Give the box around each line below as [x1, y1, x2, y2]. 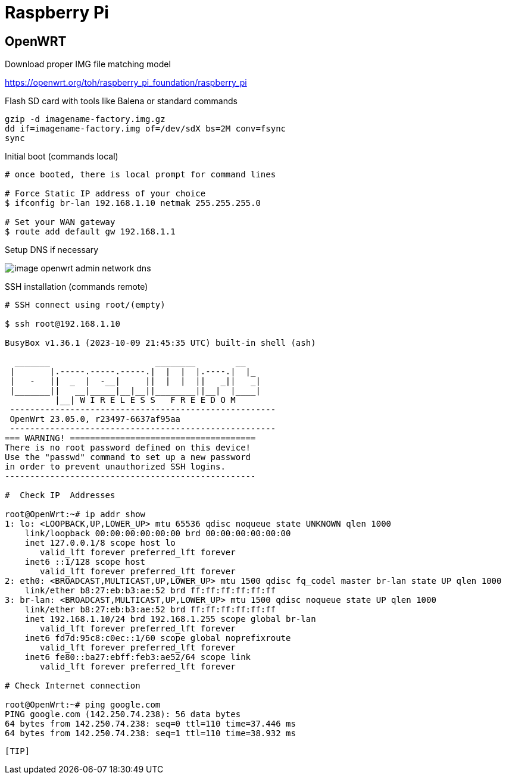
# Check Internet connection [5, 681, 140, 691]
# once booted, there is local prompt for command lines [5, 170, 276, 180]
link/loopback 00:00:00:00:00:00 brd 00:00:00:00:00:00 [24, 528, 291, 539]
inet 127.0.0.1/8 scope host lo [24, 538, 176, 548]
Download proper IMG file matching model [5, 59, 171, 70]
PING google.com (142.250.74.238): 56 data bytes [5, 709, 241, 719]
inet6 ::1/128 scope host [24, 557, 146, 567]
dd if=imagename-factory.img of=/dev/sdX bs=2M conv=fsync [5, 124, 286, 134]
